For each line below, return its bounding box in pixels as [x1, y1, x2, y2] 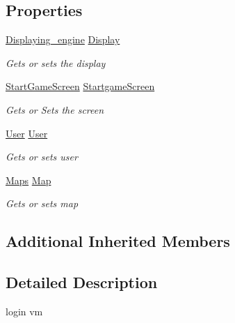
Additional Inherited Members [6, 230, 230, 252]
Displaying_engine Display [6, 32, 120, 47]
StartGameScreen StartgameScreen [6, 79, 155, 93]
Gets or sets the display [6, 55, 106, 70]
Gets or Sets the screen [6, 102, 104, 117]
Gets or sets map [6, 196, 79, 211]
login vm [6, 303, 43, 318]
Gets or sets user [6, 149, 78, 164]
